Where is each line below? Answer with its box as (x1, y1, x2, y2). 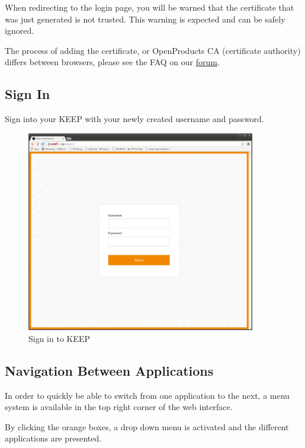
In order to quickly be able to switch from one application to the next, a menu (5, 389, 290, 401)
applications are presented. (5, 432, 102, 444)
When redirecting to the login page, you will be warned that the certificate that (5, 1, 294, 13)
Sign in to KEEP (28, 332, 91, 344)
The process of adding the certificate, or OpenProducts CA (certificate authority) (5, 44, 301, 56)
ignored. (5, 24, 34, 37)
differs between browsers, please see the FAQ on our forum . (5, 56, 220, 68)
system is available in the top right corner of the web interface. (5, 401, 233, 413)
